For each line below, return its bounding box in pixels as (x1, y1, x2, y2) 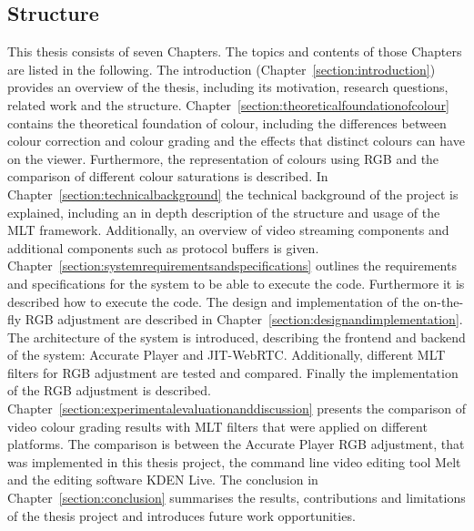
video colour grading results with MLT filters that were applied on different (7, 416, 428, 435)
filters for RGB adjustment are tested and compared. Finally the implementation (7, 363, 459, 382)
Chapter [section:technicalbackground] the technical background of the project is (7, 184, 459, 203)
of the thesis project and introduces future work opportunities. (7, 505, 356, 525)
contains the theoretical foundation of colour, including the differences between (7, 113, 447, 132)
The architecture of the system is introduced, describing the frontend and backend (7, 327, 466, 346)
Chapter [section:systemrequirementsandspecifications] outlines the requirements (7, 256, 457, 275)
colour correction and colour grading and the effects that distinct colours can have (7, 131, 465, 150)
